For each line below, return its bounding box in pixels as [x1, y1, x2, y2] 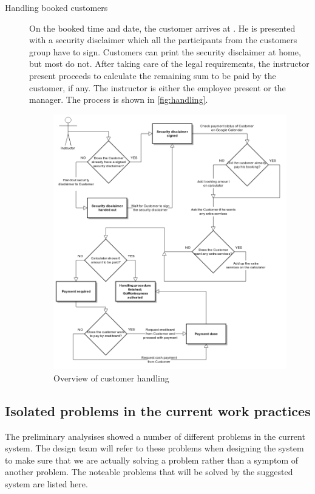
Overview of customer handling [53, 371, 169, 384]
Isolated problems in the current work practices [5, 401, 311, 420]
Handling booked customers [5, 1, 108, 13]
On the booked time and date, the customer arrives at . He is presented [29, 21, 296, 34]
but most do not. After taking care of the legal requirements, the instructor [29, 57, 310, 70]
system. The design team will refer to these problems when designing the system [5, 442, 304, 454]
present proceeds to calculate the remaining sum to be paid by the [29, 69, 276, 82]
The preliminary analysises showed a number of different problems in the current [5, 430, 305, 442]
